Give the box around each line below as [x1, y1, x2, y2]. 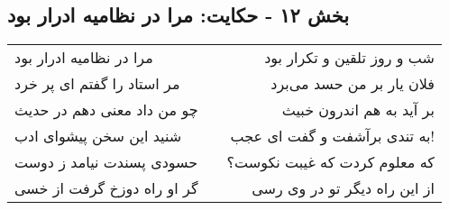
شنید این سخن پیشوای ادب [14, 125, 182, 147]
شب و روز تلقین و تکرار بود [264, 47, 435, 68]
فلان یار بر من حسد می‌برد [270, 73, 435, 95]
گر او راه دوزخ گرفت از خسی [14, 178, 198, 199]
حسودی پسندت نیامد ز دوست [14, 151, 198, 173]
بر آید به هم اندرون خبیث [281, 99, 435, 121]
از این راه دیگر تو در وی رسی [252, 178, 435, 199]
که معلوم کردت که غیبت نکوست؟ [226, 151, 435, 173]
